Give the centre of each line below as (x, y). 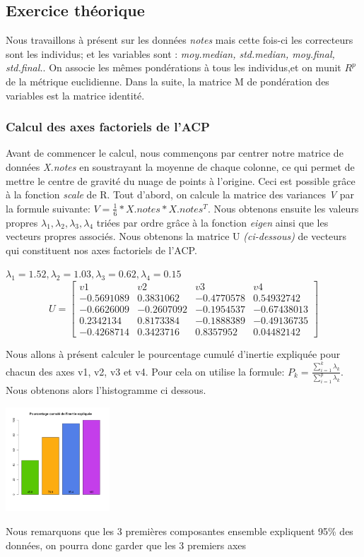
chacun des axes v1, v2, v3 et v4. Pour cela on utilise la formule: (145, 371)
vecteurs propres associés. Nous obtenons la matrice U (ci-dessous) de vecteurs (176, 236)
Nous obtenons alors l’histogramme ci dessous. (106, 390)
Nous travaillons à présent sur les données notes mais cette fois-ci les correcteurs (180, 40)
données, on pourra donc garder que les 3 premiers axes (126, 545)
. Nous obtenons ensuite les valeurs (283, 208)
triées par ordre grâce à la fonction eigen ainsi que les (212, 222)
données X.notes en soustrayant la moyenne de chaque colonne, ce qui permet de (180, 166)
